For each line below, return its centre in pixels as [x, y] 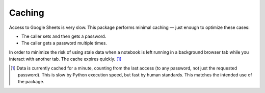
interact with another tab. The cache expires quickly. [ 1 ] [65, 59]
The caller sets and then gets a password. [64, 36]
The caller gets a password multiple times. [64, 43]
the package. [31, 82]
